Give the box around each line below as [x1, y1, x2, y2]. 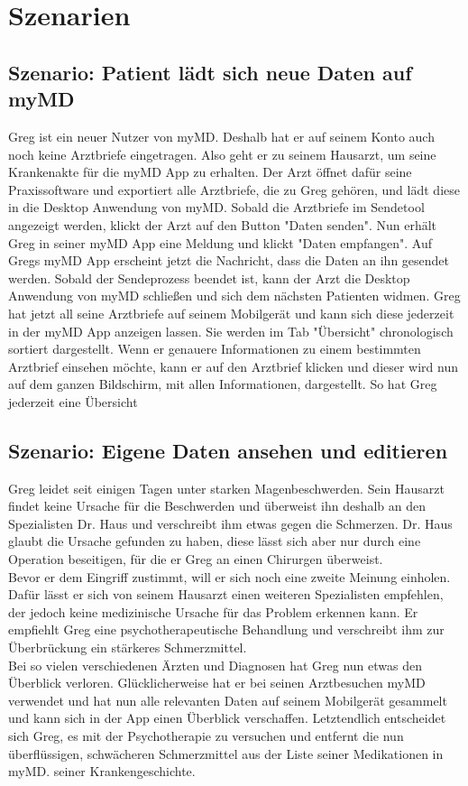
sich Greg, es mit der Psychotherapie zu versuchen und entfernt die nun [8, 726, 404, 744]
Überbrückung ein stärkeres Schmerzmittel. [8, 638, 247, 657]
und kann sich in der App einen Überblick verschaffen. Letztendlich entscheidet [8, 708, 446, 727]
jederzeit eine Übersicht [8, 392, 138, 411]
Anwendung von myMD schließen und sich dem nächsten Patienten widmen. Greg [8, 286, 461, 305]
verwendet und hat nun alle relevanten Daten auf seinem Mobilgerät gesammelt [8, 690, 447, 709]
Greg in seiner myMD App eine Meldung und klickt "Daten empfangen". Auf [8, 233, 433, 252]
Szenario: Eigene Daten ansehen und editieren [8, 436, 448, 464]
